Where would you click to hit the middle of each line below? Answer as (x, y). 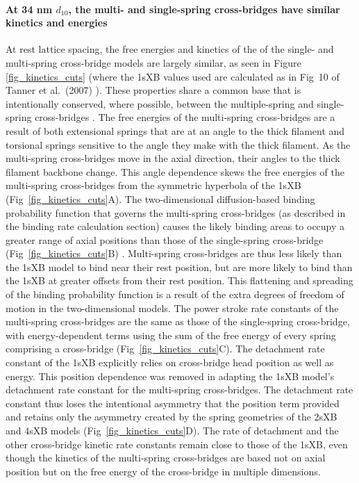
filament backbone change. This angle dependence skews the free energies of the (175, 171)
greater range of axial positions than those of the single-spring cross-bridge (165, 239)
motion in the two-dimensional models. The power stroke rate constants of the (172, 308)
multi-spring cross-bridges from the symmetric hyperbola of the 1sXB (153, 185)
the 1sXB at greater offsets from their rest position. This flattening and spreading (179, 280)
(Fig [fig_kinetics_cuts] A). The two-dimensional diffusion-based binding (160, 198)
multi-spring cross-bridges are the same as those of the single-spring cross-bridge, (178, 321)
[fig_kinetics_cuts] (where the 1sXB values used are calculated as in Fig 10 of (173, 76)
